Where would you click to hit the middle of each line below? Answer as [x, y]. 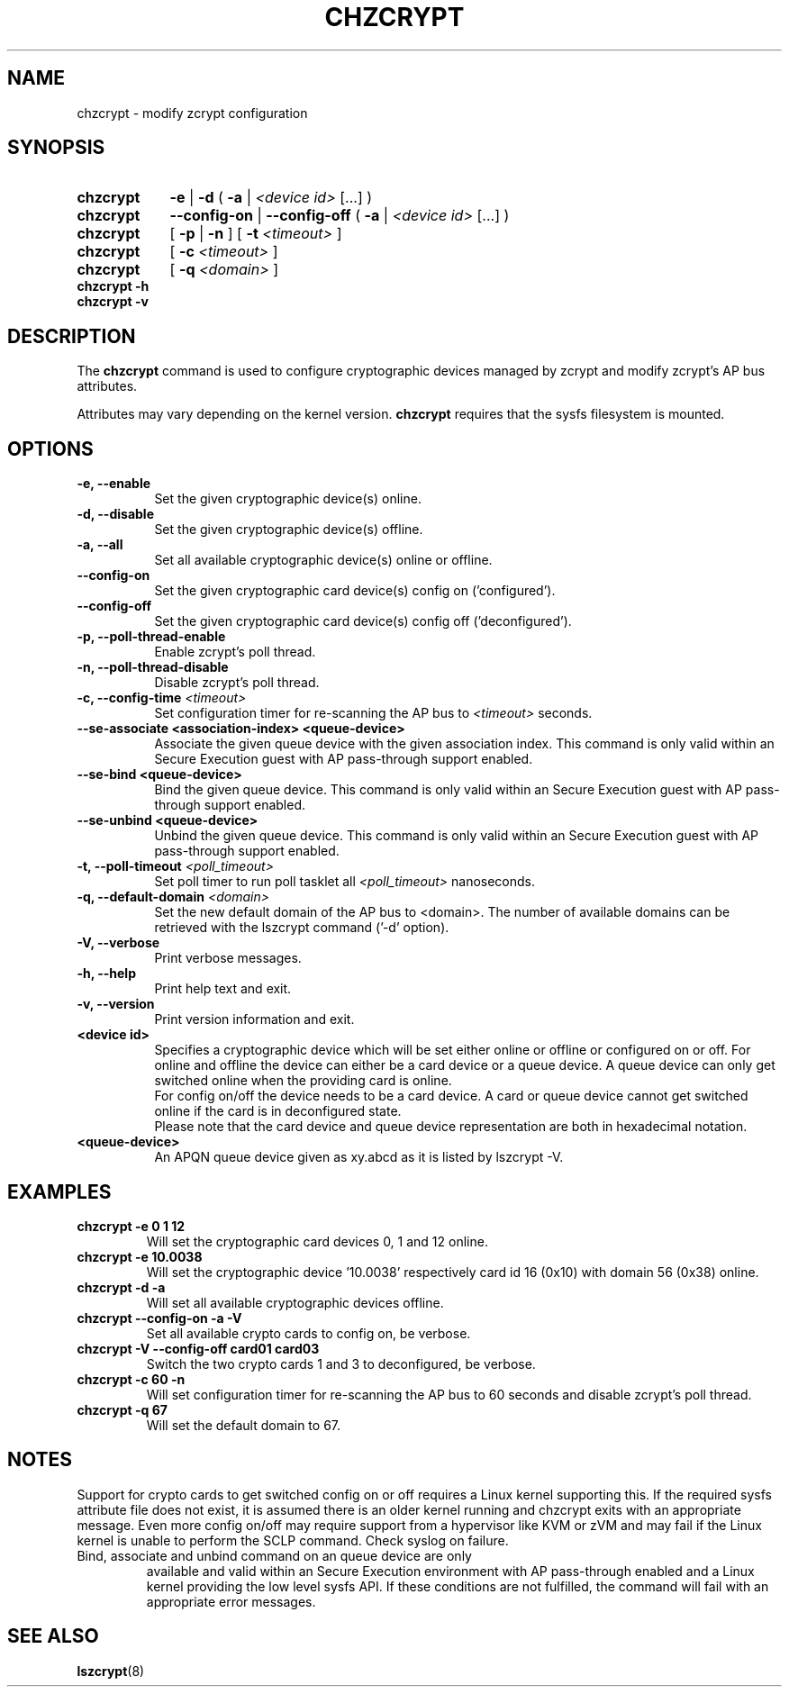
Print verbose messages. [228, 958]
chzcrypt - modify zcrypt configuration [192, 113]
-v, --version [116, 1004]
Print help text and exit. [223, 989]
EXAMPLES [59, 1191]
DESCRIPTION [72, 336]
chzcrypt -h [113, 286]
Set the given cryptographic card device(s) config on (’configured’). [355, 591]
